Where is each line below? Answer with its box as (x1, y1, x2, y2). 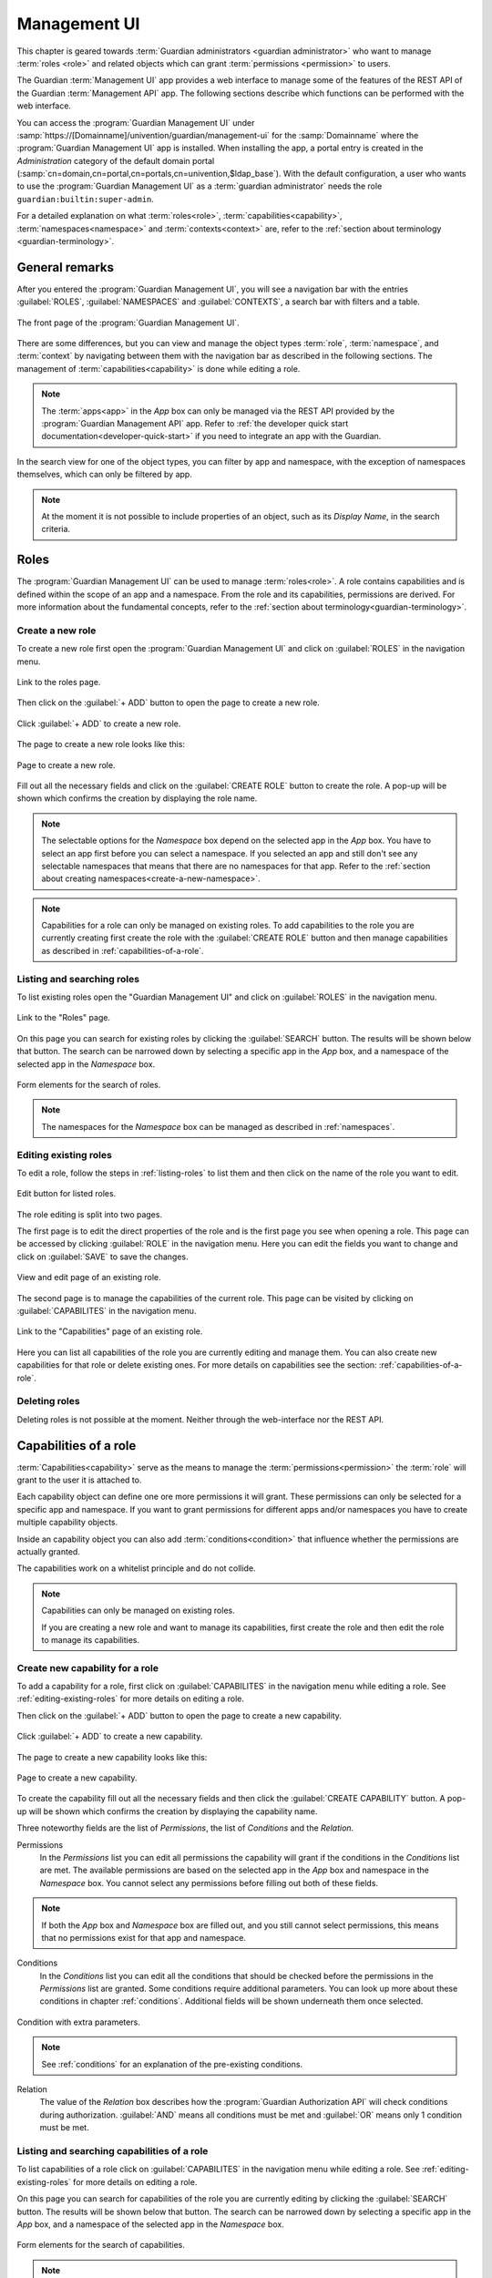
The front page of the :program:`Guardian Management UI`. (16, 317, 241, 328)
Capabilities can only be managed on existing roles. (41, 1605, 236, 1616)
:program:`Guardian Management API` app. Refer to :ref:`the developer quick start (41, 418, 349, 429)
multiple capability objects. (16, 1517, 118, 1528)
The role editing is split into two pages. (16, 1208, 163, 1220)
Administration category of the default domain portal (16, 155, 215, 166)
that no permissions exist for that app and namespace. (41, 1932, 246, 1943)
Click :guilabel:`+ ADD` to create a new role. (16, 718, 181, 729)
